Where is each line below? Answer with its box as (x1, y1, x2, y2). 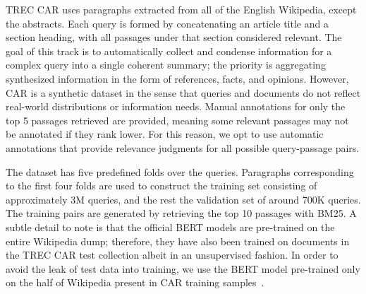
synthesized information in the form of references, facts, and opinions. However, (6, 71, 349, 86)
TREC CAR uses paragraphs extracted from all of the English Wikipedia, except (6, 2, 357, 16)
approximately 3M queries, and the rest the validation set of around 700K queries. (6, 192, 361, 206)
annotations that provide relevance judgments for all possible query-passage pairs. (6, 140, 360, 155)
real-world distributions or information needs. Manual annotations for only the (6, 99, 346, 114)
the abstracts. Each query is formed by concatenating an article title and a (6, 16, 329, 30)
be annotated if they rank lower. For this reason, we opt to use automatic (6, 127, 324, 141)
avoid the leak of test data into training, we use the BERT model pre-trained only (6, 261, 360, 276)
